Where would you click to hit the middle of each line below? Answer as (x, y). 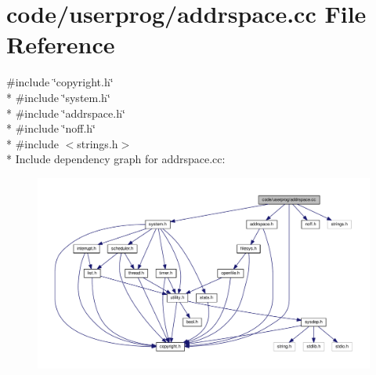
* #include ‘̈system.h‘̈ (58, 97)
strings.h (98, 143)
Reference (61, 44)
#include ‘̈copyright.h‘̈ (60, 82)
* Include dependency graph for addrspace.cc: (116, 159)
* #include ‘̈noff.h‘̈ (51, 128)
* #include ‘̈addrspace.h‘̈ (66, 113)
